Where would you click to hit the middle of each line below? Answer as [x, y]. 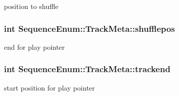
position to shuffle [31, 6]
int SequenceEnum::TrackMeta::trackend [87, 69]
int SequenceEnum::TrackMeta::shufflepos [89, 28]
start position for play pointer [50, 87]
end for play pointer [34, 47]
